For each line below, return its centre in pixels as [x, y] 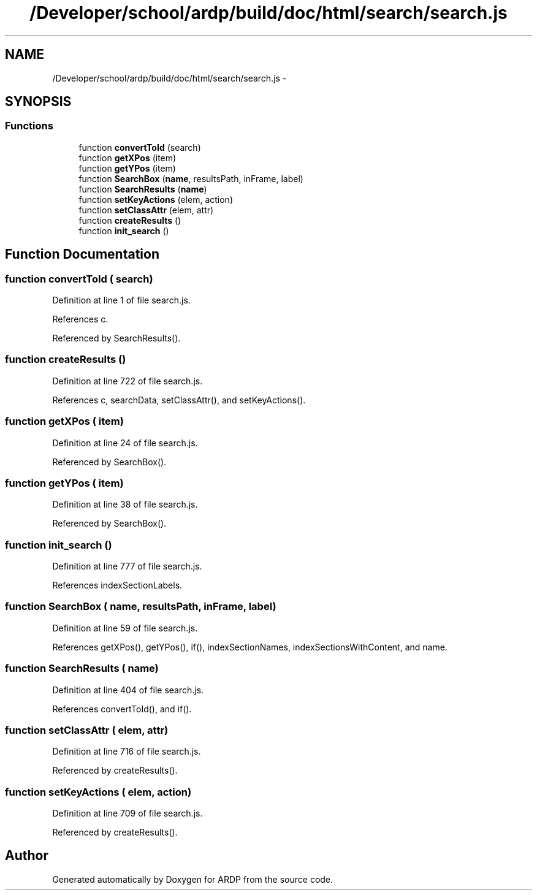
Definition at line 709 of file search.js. [128, 813]
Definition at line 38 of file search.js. [125, 505]
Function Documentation [82, 254]
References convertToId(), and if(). [122, 709]
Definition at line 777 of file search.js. [127, 566]
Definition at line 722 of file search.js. [128, 381]
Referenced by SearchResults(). [116, 338]
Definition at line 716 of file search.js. [127, 752]
